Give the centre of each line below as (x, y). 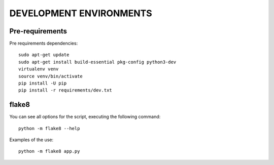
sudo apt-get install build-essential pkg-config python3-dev (97, 62)
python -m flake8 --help (49, 128)
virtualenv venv (39, 69)
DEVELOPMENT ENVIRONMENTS (81, 13)
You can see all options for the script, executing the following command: (85, 117)
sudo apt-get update (44, 55)
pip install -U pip (43, 83)
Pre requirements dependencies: (44, 44)
